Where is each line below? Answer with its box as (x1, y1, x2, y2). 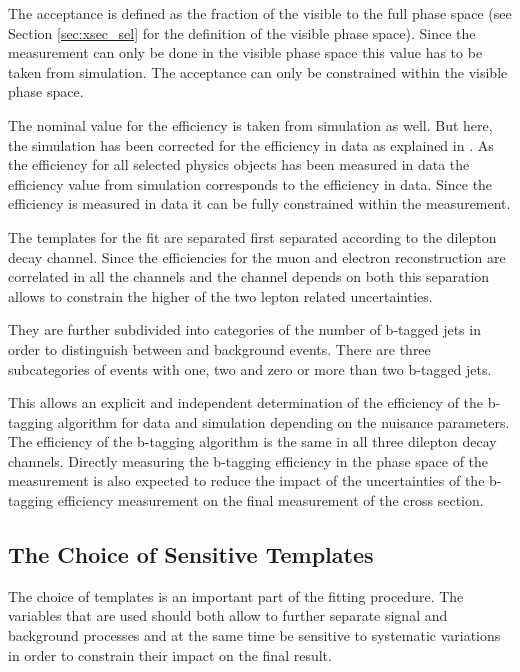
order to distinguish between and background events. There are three (8, 338, 431, 359)
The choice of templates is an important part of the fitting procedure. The (8, 585, 464, 606)
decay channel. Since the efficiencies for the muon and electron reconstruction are (8, 246, 506, 267)
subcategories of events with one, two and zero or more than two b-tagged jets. (8, 358, 492, 379)
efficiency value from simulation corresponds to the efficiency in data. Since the (8, 173, 493, 194)
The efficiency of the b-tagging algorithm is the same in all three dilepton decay (8, 431, 497, 452)
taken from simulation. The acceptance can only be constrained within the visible (8, 61, 508, 82)
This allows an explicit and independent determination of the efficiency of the (8, 392, 484, 413)
